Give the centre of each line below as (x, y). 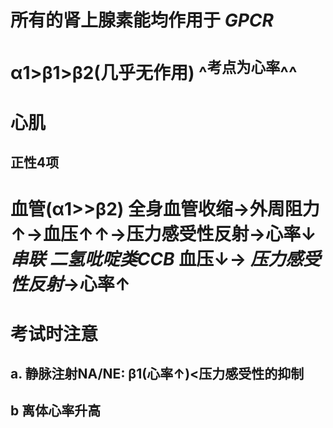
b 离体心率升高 (56, 411)
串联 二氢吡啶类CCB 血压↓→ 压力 (148, 259)
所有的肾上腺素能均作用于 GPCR (142, 20)
